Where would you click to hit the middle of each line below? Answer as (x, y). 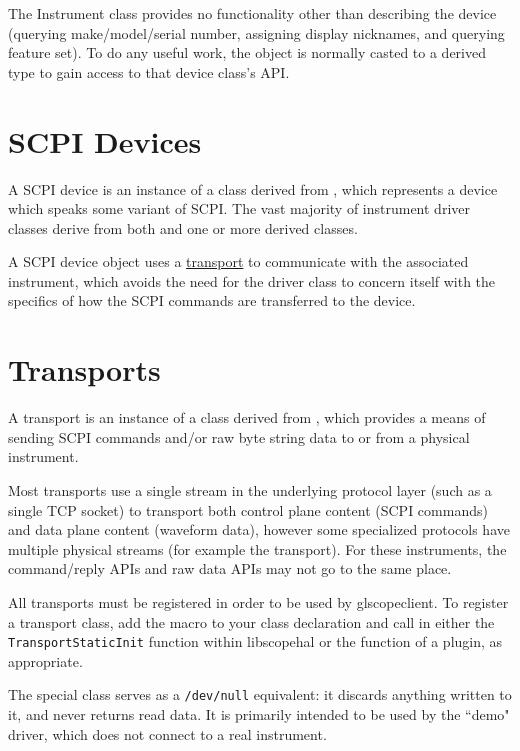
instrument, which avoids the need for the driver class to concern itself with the (252, 280)
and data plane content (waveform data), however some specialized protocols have (259, 529)
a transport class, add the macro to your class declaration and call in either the (251, 621)
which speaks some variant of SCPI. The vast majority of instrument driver (239, 208)
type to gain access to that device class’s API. (149, 71)
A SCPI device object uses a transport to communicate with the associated (238, 261)
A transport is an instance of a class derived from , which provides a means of (247, 417)
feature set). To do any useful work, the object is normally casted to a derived (247, 52)
